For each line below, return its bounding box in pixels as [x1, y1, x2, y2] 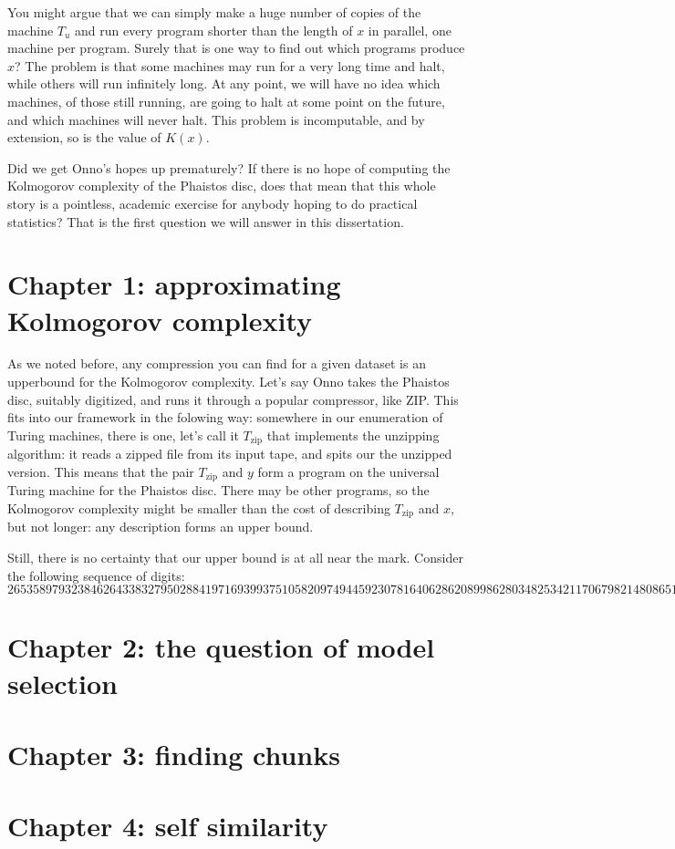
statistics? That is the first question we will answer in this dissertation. [7, 212, 404, 231]
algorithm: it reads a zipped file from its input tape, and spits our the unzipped [7, 444, 452, 463]
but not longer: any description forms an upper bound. [7, 517, 314, 536]
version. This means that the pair [7, 461, 194, 481]
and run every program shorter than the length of [75, 20, 353, 39]
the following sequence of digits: [7, 565, 185, 585]
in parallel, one [368, 20, 452, 39]
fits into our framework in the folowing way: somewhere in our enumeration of [7, 408, 443, 427]
